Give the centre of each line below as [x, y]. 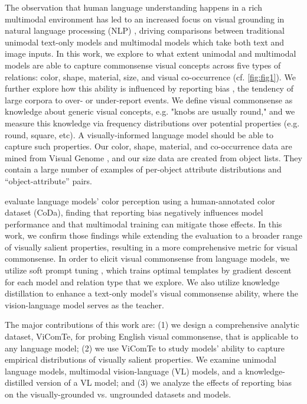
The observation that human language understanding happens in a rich [133, 7]
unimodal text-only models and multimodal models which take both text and [145, 42]
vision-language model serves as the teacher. [84, 304]
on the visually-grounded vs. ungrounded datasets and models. [118, 394]
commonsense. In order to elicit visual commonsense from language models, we [147, 258]
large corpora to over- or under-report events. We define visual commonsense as [149, 100]
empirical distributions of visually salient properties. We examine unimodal [141, 359]
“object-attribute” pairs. [48, 180]
